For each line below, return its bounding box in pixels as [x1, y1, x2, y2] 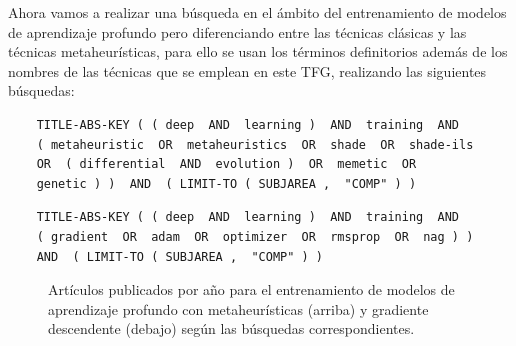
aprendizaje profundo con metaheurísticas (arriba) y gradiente [48, 298, 429, 319]
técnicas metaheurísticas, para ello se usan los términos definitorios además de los [8, 41, 508, 62]
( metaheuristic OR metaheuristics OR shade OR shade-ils [36, 137, 474, 152]
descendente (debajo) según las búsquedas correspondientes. [48, 318, 415, 339]
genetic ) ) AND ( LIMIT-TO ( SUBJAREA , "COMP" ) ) [36, 176, 417, 191]
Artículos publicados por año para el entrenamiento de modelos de [48, 279, 455, 300]
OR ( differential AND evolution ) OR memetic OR [36, 157, 417, 172]
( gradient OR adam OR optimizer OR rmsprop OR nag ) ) [36, 229, 474, 244]
